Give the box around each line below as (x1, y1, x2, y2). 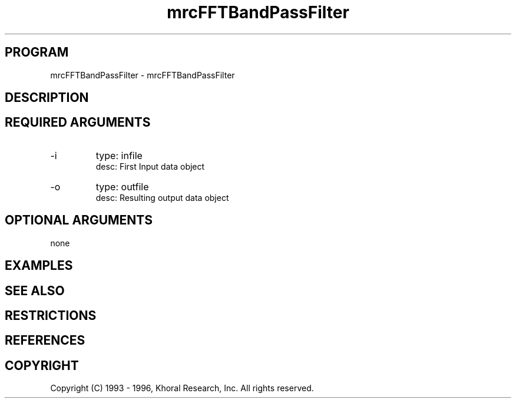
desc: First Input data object (95, 161, 205, 171)
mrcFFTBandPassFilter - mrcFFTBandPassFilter (50, 70, 235, 80)
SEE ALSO (5, 283, 65, 298)
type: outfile (95, 180, 149, 193)
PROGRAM (5, 45, 69, 60)
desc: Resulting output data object (95, 192, 229, 203)
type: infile (95, 149, 143, 161)
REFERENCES (5, 333, 85, 348)
